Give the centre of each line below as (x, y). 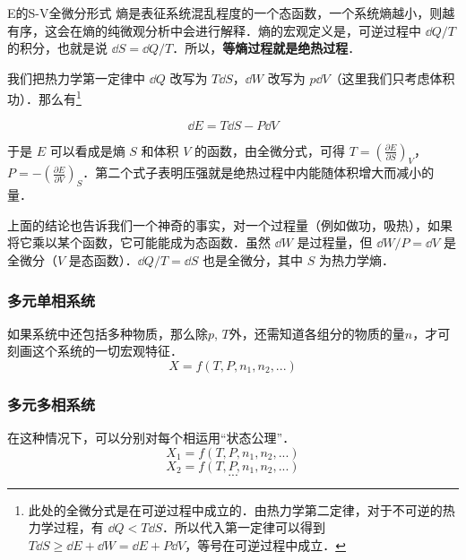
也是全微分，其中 (253, 260)
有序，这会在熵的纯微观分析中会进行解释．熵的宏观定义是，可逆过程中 (214, 30)
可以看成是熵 (87, 150)
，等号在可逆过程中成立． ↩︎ (265, 545)
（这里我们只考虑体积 (392, 78)
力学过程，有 (66, 527)
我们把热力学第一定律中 (76, 78)
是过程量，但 (335, 242)
